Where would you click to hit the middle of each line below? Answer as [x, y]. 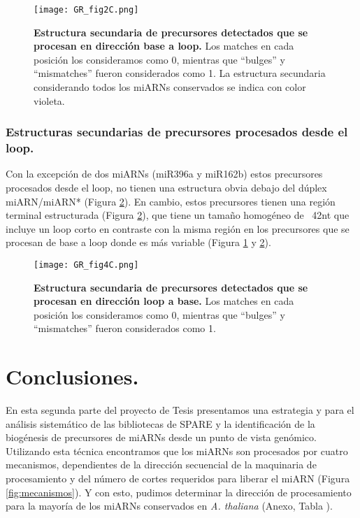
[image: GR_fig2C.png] [86, 10]
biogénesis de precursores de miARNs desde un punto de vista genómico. [161, 437]
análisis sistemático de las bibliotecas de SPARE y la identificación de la [160, 423]
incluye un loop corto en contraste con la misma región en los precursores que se [178, 228]
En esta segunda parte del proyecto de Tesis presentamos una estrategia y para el [180, 410]
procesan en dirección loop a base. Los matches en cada [164, 301]
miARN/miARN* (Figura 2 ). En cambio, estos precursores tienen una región [171, 201]
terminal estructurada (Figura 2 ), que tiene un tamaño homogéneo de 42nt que [178, 215]
